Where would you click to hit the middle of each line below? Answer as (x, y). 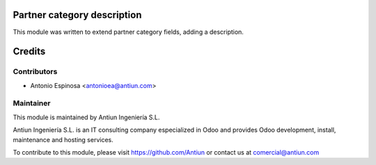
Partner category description (77, 15)
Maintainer (32, 103)
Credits (29, 52)
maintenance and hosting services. (63, 139)
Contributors (35, 71)
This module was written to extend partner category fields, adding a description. (128, 32)
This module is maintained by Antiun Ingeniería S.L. (86, 117)
